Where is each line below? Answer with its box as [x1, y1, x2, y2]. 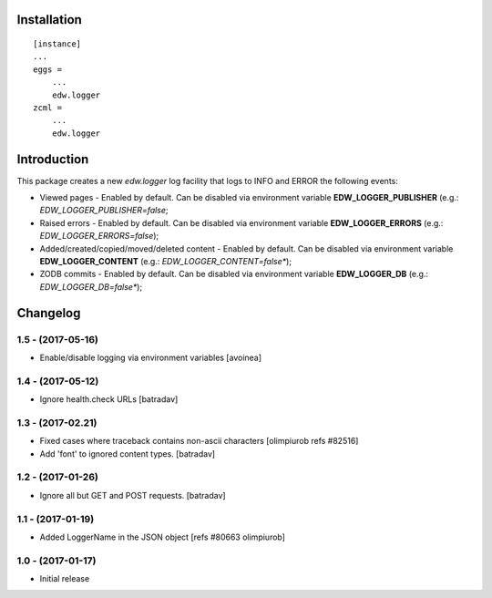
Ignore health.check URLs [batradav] [39, 394, 179, 405]
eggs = [33, 64, 63, 75]
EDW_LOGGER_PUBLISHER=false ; [39, 205, 169, 216]
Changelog [16, 305, 81, 321]
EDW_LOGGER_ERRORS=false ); [39, 231, 159, 242]
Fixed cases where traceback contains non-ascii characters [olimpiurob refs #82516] [39, 436, 359, 447]
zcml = [33, 102, 63, 113]
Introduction [16, 151, 89, 167]
